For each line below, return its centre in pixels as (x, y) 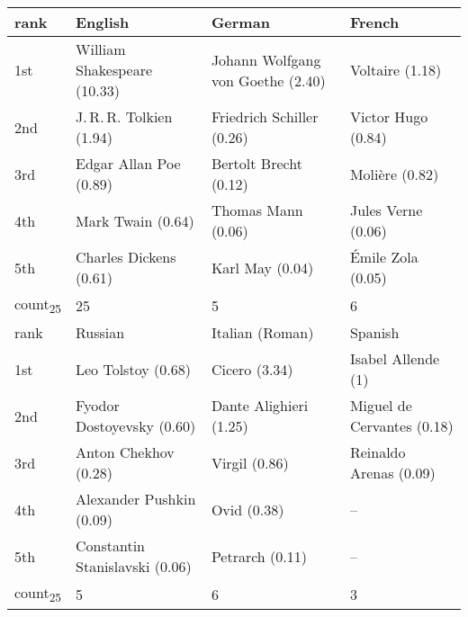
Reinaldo (378, 452)
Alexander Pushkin (136, 499)
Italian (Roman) (262, 333)
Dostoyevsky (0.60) (136, 426)
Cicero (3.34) (252, 369)
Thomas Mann (257, 210)
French (374, 22)
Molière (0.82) (394, 174)
